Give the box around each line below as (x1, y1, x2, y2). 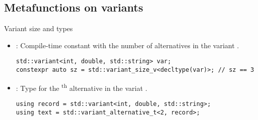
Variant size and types (4, 23, 73, 34)
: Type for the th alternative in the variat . (16, 81, 148, 93)
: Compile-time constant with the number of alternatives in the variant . (16, 40, 239, 50)
